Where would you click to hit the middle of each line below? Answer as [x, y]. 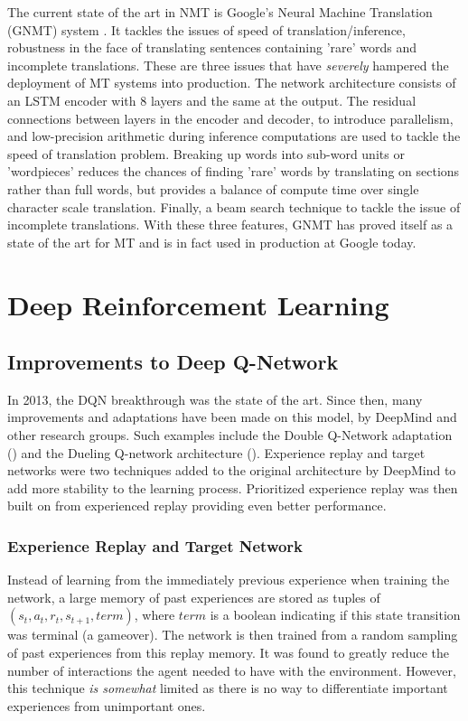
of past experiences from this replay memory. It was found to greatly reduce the [228, 653]
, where [154, 615]
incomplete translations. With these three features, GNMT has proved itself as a [230, 225]
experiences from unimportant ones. [107, 705]
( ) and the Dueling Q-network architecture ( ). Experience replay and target [216, 452]
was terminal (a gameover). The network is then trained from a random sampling [233, 635]
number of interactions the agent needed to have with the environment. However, [232, 670]
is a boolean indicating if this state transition [335, 615]
